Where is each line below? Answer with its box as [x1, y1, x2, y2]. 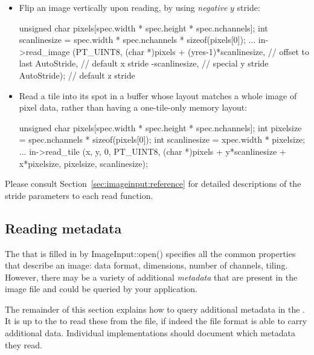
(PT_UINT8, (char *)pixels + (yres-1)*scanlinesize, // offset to [72, 45, 309, 57]
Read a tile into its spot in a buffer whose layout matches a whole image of [19, 89, 297, 102]
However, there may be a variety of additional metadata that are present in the [5, 270, 298, 283]
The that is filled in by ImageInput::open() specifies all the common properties [5, 247, 296, 259]
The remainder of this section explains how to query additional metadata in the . [5, 302, 305, 315]
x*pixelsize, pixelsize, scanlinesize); [19, 157, 148, 169]
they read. [5, 338, 42, 351]
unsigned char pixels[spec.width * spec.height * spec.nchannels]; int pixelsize [19, 121, 302, 134]
